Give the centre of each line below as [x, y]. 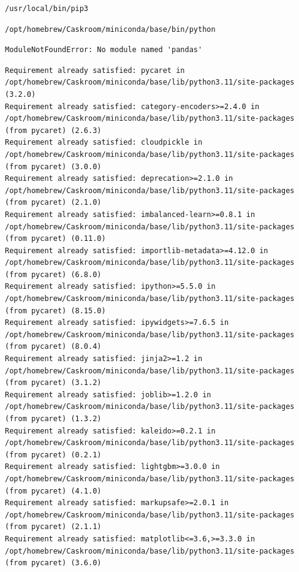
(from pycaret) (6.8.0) [53, 274]
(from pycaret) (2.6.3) [53, 130]
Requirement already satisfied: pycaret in [95, 70]
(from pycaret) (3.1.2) [53, 383]
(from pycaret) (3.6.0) [53, 563]
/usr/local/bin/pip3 [47, 9]
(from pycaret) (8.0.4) [53, 347]
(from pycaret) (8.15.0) [55, 311]
